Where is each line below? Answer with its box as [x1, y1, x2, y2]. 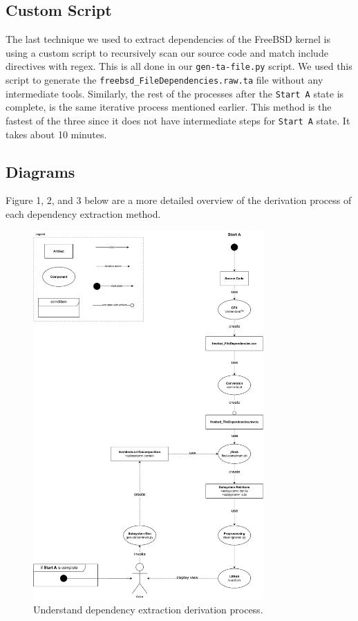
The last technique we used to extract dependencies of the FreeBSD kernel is [6, 32, 330, 46]
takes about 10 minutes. [6, 127, 107, 141]
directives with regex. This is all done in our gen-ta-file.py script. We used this [6, 59, 352, 73]
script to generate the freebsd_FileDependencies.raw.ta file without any [6, 73, 323, 87]
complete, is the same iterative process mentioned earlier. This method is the [6, 100, 332, 114]
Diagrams [6, 160, 75, 182]
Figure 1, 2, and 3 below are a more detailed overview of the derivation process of [6, 193, 352, 207]
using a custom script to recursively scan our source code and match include [6, 45, 328, 59]
